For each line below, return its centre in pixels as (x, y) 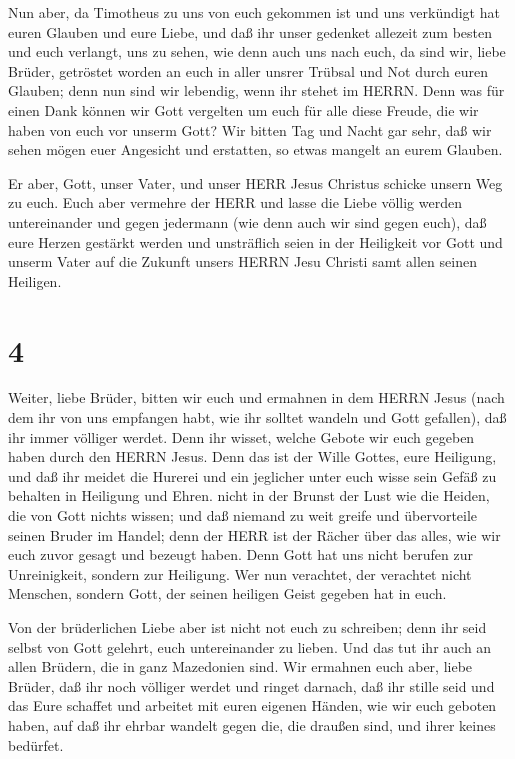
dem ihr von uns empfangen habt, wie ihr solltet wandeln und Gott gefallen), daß (257, 417)
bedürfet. (36, 744)
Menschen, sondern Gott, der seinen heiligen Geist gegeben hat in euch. (227, 593)
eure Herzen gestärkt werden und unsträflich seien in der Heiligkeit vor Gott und (255, 241)
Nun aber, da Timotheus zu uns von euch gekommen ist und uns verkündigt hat (254, 12)
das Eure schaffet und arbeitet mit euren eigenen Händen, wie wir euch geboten (252, 705)
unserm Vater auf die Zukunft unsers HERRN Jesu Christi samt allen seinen (242, 261)
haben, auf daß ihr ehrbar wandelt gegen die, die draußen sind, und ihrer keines (252, 724)
